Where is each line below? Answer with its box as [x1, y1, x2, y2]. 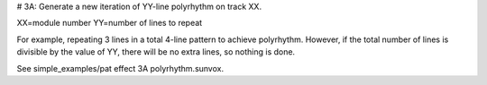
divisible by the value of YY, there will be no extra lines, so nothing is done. [16, 47, 296, 57]
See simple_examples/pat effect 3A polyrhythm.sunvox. [16, 63, 225, 73]
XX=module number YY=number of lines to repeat [16, 18, 203, 29]
